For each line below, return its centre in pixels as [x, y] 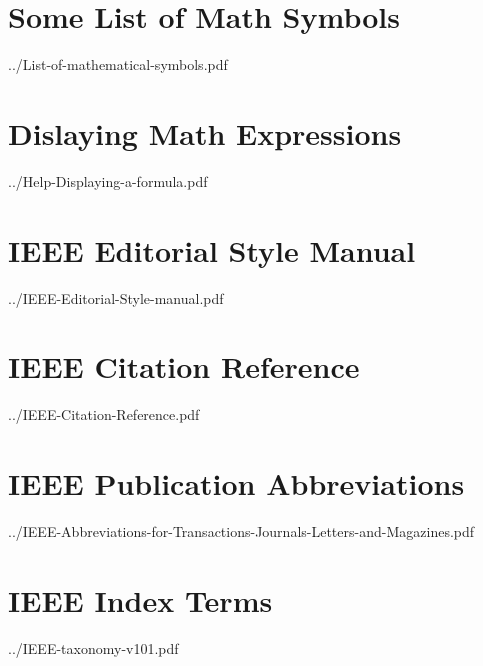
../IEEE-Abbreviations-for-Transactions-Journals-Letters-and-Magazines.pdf [241, 531]
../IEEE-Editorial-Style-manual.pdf [116, 297]
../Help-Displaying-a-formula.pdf [108, 180]
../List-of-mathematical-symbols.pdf [118, 64]
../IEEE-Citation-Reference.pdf [104, 414]
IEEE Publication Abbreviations [236, 483]
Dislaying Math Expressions [205, 132]
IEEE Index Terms [140, 599]
